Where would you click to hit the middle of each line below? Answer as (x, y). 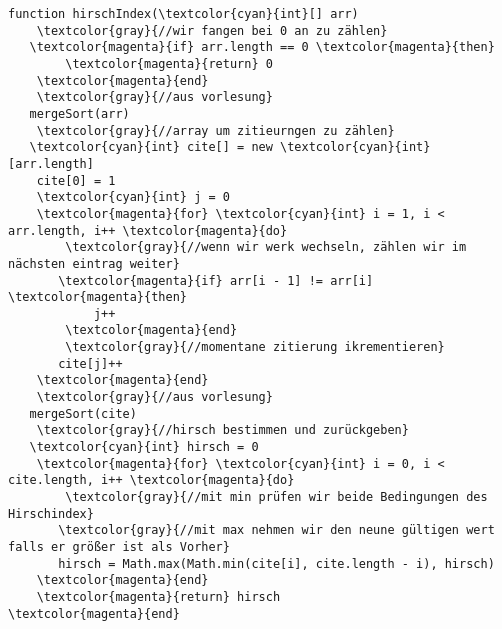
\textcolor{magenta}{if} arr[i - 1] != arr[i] (216, 280)
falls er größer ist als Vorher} (119, 547)
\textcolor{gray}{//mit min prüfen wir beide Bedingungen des (276, 497)
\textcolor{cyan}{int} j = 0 (133, 197)
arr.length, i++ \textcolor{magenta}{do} (148, 230)
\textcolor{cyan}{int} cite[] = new (151, 147)
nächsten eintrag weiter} (94, 263)
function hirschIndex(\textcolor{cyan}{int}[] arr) (183, 14)
